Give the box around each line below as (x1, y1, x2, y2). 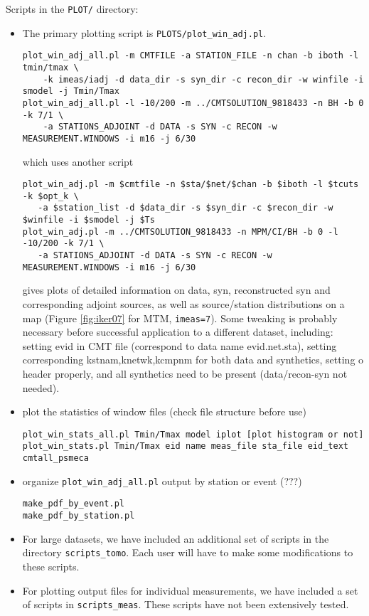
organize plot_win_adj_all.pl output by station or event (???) (22, 473, 302, 488)
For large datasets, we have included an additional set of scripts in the (22, 531, 329, 546)
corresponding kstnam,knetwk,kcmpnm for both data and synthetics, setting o (22, 352, 364, 367)
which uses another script (22, 154, 134, 169)
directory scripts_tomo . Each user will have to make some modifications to (22, 545, 353, 560)
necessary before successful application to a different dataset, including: (22, 324, 333, 339)
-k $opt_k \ (22, 191, 79, 201)
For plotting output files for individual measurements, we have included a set (22, 583, 358, 598)
